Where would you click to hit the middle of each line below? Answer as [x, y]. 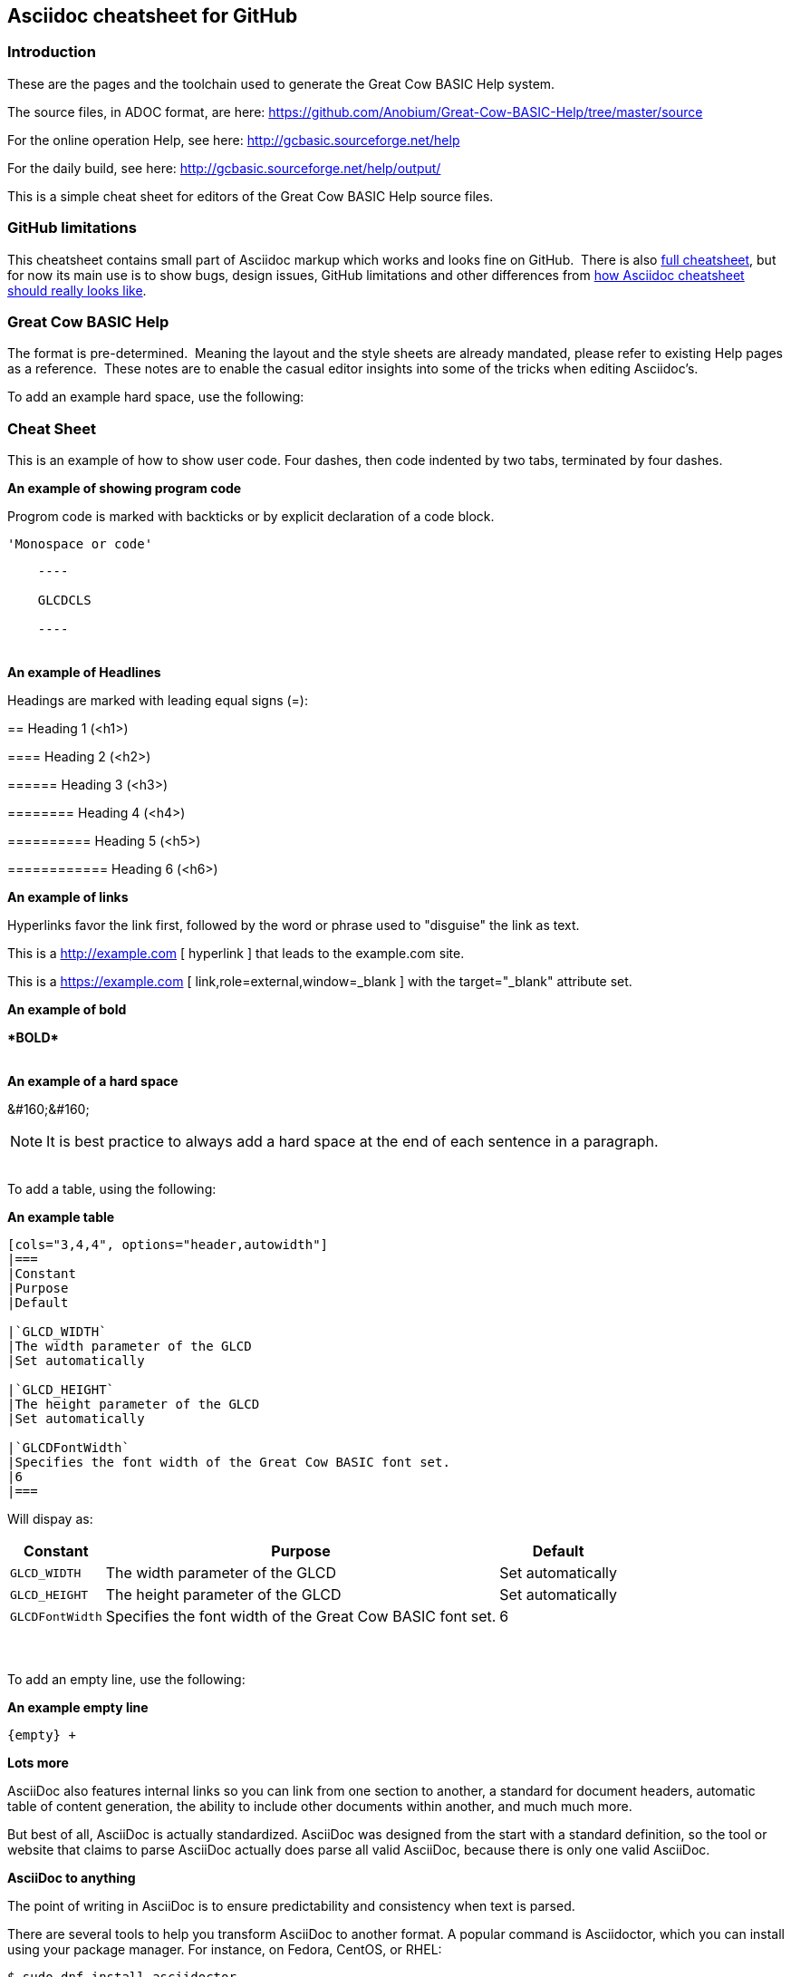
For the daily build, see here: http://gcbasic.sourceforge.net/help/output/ [224, 168]
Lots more [38, 1763]
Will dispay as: [50, 1519]
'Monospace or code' [80, 544]
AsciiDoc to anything [72, 1878]
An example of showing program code [125, 489]
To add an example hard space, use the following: [156, 397]
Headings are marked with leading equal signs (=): [158, 701]
